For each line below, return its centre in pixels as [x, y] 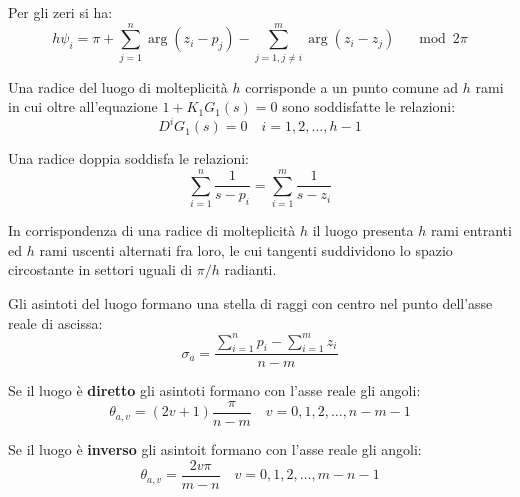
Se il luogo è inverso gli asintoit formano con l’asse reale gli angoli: [215, 449]
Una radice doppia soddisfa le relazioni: [128, 158]
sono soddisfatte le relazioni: [369, 106]
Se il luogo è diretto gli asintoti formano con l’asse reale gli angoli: [214, 390]
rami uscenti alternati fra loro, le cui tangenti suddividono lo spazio [246, 249]
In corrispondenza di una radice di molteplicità [152, 230]
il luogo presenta [363, 230]
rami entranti [471, 230]
